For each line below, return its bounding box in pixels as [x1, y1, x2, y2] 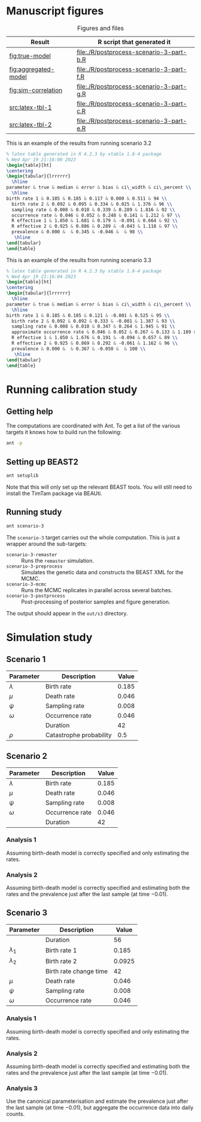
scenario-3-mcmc [6, 581, 47, 587]
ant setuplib [6, 472, 39, 479]
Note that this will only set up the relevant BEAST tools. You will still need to [6, 483, 193, 490]
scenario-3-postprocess [6, 593, 66, 599]
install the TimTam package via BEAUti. [6, 490, 103, 497]
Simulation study [6, 630, 93, 644]
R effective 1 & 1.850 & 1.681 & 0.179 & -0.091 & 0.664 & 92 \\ [11, 218, 178, 224]
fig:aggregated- [9, 65, 55, 73]
